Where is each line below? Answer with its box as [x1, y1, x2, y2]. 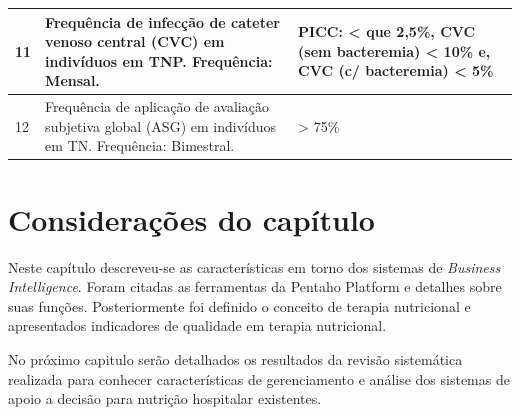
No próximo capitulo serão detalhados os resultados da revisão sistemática [8, 348, 463, 369]
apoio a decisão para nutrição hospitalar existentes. [8, 388, 322, 409]
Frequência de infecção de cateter [45, 11, 281, 32]
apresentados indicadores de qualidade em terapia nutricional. [8, 315, 387, 336]
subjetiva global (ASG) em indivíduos [45, 115, 277, 136]
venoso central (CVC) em [45, 31, 225, 52]
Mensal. [45, 70, 100, 91]
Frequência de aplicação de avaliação [45, 96, 269, 117]
